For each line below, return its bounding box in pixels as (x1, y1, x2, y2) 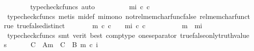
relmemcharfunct (200, 11, 251, 21)
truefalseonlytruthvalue (180, 30, 250, 40)
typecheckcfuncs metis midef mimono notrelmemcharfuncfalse (7, 11, 197, 21)
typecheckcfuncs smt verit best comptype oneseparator (7, 30, 177, 40)
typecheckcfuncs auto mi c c (30, 1, 150, 11)
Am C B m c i (42, 39, 98, 50)
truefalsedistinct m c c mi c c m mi (17, 20, 203, 31)
